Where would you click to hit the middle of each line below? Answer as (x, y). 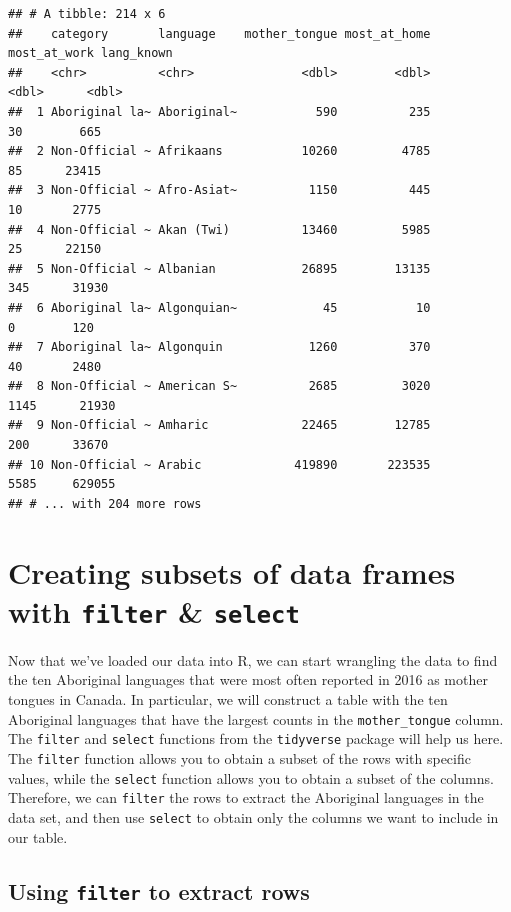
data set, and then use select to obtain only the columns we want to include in (253, 816)
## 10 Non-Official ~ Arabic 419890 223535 (219, 464)
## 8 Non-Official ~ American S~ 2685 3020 (219, 386)
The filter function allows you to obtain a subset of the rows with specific (239, 757)
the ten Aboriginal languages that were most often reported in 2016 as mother (248, 679)
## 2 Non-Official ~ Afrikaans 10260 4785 (219, 151)
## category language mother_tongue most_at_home (219, 33)
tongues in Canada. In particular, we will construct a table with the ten (228, 699)
